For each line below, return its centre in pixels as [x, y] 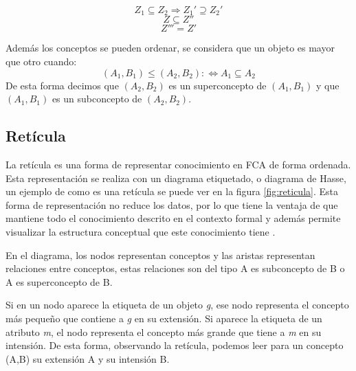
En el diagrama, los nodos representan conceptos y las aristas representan [160, 255]
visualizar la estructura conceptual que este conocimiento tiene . [141, 232]
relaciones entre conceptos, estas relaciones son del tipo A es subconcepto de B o [175, 268]
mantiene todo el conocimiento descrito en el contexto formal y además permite [173, 218]
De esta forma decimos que [62, 85]
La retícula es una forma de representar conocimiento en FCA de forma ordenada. [178, 165]
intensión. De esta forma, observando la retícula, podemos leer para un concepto [175, 345]
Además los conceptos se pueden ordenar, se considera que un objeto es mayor [170, 48]
